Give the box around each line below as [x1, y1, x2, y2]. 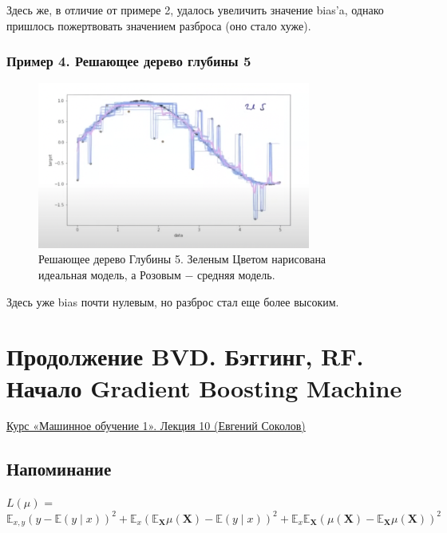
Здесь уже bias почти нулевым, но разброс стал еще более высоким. [6, 293, 339, 310]
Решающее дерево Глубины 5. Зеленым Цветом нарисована [38, 251, 326, 267]
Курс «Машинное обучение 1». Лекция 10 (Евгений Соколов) [6, 417, 306, 434]
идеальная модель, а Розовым [38, 266, 181, 282]
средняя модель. [197, 266, 275, 282]
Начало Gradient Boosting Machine [6, 371, 402, 404]
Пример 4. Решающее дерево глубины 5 [6, 51, 251, 71]
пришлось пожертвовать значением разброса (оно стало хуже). [6, 17, 311, 34]
